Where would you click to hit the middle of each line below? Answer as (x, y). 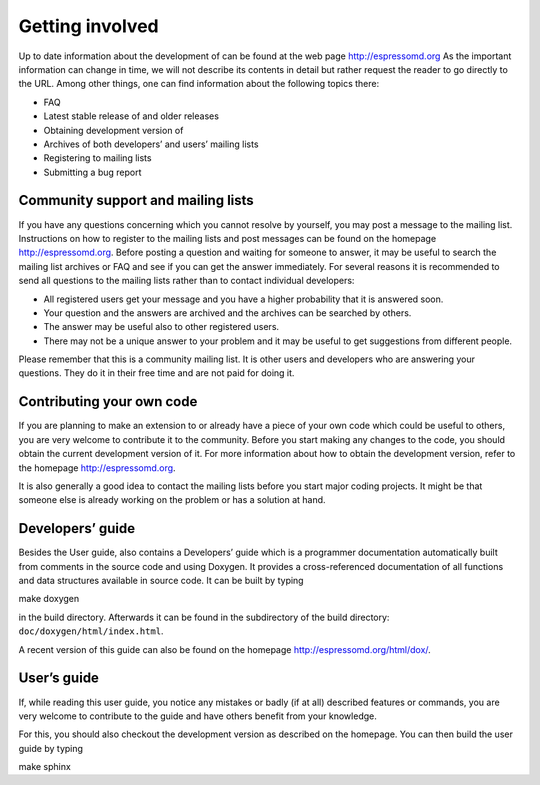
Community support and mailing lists (136, 200)
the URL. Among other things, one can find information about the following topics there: (199, 84)
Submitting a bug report (92, 172)
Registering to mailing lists (97, 158)
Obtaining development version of (113, 130)
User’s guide (59, 678)
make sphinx (45, 767)
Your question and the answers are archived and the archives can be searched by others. (227, 312)
